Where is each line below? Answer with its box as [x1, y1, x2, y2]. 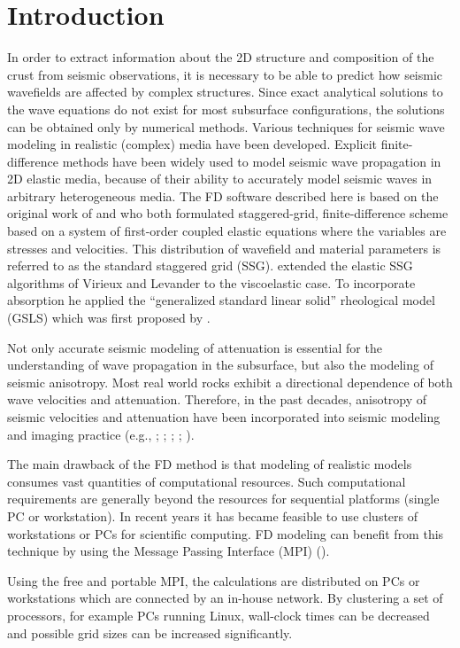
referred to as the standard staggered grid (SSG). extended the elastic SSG [7, 256, 413, 275]
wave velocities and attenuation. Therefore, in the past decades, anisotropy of [7, 390, 427, 409]
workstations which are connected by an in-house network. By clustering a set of [7, 589, 443, 607]
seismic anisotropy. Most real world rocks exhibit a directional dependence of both [7, 372, 453, 391]
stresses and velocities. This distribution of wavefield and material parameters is [7, 238, 441, 257]
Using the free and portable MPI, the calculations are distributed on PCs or [7, 571, 420, 589]
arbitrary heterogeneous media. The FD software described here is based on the [7, 186, 439, 205]
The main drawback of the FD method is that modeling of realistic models [7, 455, 412, 473]
